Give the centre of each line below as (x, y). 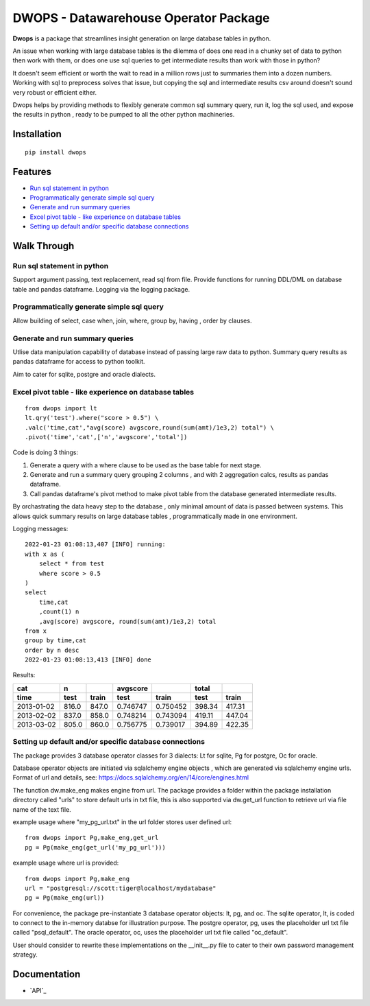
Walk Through (44, 246)
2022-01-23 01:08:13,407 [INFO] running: (95, 545)
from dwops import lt (61, 408)
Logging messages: (40, 529)
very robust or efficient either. (55, 92)
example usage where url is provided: (66, 863)
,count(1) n (59, 612)
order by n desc (52, 650)
